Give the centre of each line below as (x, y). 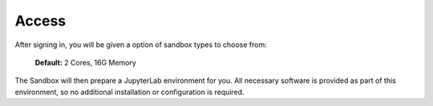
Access (40, 21)
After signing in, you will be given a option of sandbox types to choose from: (141, 45)
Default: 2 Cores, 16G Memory (85, 62)
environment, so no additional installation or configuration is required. (129, 92)
